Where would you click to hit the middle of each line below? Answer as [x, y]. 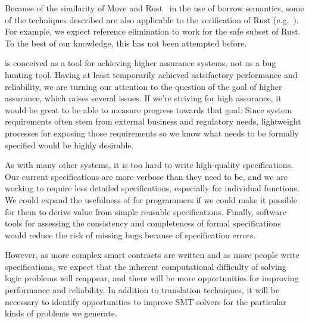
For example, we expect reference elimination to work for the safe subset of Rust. [153, 31]
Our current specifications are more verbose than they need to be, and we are [146, 176]
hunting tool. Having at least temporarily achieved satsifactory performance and [151, 74]
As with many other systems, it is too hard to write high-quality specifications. [149, 165]
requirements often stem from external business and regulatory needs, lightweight [153, 121]
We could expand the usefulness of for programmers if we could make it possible [151, 199]
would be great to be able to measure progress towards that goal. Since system [149, 109]
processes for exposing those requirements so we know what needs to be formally [152, 133]
